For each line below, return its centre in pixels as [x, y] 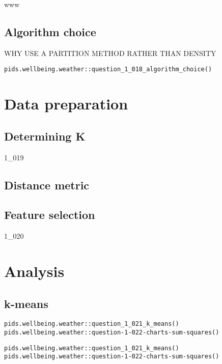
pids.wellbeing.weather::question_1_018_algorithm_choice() [108, 69]
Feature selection [50, 215]
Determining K [45, 136]
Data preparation [66, 104]
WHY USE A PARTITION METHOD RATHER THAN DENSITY [110, 53]
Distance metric [47, 185]
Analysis [34, 271]
